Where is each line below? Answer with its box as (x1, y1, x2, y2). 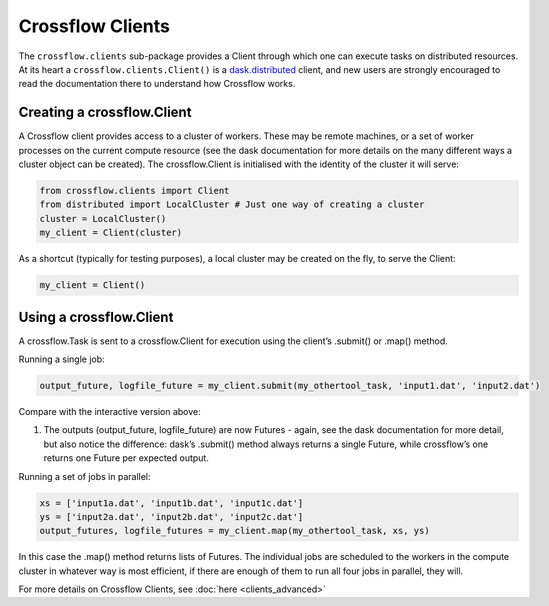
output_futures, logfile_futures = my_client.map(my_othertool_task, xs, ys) (39, 525, 430, 537)
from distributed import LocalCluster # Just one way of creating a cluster (39, 199, 425, 210)
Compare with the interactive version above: (18, 406, 202, 417)
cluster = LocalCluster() (39, 213, 167, 224)
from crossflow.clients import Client (39, 185, 230, 196)
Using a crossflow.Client (18, 308, 174, 325)
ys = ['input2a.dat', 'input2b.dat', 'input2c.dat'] (39, 511, 304, 522)
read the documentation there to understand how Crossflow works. (18, 78, 296, 90)
